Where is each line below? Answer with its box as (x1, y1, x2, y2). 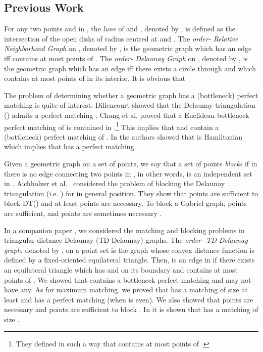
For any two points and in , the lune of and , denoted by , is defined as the (4, 23, 235, 34)
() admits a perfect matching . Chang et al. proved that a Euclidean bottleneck (4, 109, 249, 120)
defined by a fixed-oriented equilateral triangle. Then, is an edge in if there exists (4, 254, 255, 265)
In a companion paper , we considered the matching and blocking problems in (4, 225, 245, 235)
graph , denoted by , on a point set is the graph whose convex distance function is (4, 244, 254, 255)
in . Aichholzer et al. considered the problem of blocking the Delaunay (4, 178, 225, 189)
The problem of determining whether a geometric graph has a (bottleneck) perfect (4, 90, 258, 100)
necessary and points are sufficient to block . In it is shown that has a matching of (4, 304, 258, 315)
